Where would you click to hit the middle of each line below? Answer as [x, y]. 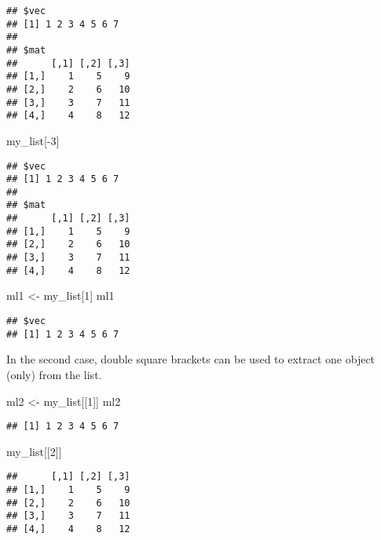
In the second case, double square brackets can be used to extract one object [191, 359]
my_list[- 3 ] [33, 140]
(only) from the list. [54, 374]
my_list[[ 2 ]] [34, 451]
